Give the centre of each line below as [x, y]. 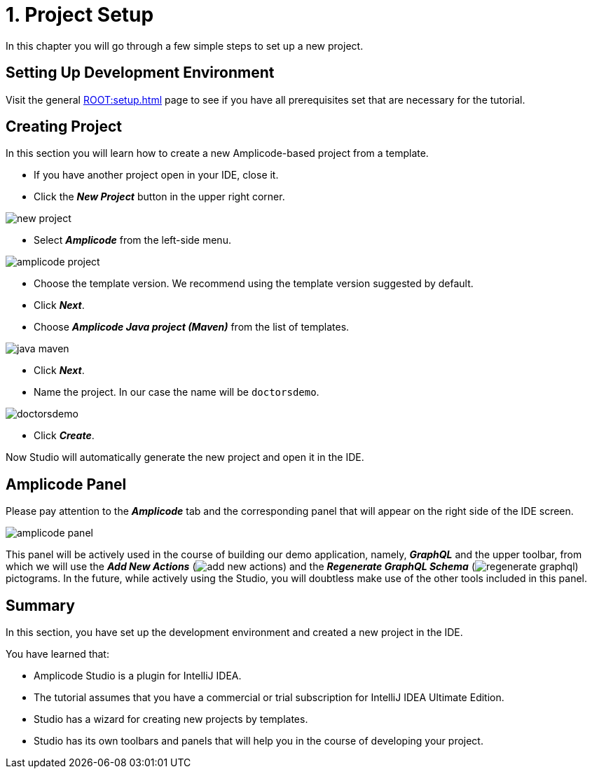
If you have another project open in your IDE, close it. [156, 175]
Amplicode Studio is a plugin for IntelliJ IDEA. [138, 676]
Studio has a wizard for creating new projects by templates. [171, 719]
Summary [40, 605]
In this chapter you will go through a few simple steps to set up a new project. [185, 46]
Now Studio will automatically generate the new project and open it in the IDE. [185, 457]
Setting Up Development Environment [140, 73]
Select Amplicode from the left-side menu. [132, 240]
